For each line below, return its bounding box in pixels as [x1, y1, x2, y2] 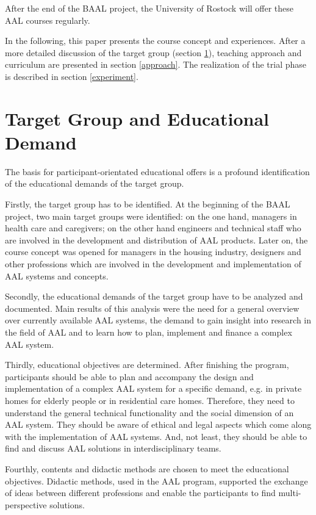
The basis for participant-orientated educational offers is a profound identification [5, 165, 310, 178]
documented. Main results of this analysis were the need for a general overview [5, 301, 300, 314]
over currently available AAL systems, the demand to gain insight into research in [5, 314, 312, 326]
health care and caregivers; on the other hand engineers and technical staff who [5, 221, 301, 234]
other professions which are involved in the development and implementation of [5, 257, 301, 270]
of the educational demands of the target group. [5, 177, 184, 190]
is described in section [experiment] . [5, 70, 138, 82]
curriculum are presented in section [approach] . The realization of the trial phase [5, 58, 307, 71]
